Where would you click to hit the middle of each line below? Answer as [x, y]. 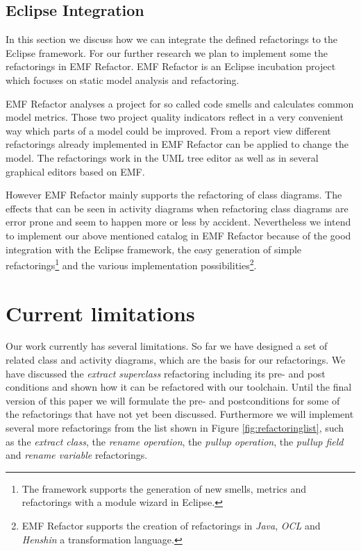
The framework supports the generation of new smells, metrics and [164, 488]
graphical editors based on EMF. [75, 171]
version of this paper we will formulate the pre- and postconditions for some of [173, 400]
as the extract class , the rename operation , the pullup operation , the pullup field [175, 441]
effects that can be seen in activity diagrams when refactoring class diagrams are [177, 208]
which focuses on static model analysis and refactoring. [123, 79]
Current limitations [100, 313]
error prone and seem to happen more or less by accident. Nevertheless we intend [178, 222]
